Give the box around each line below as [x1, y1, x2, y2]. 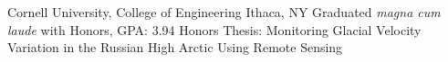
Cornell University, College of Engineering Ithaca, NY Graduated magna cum [7, 3, 441, 21]
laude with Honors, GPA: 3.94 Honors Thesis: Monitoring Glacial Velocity [7, 20, 422, 39]
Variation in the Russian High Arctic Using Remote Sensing [7, 38, 343, 57]
